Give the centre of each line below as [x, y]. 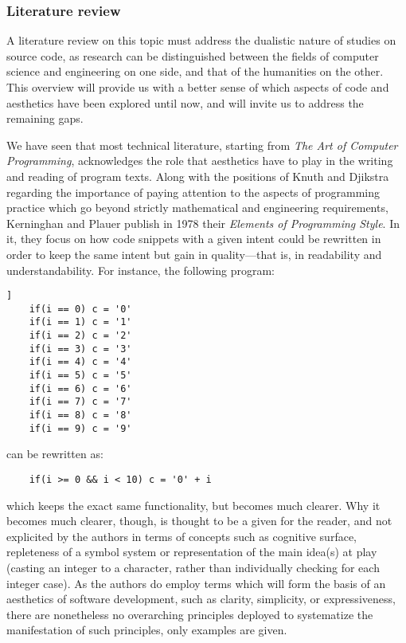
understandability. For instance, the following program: [141, 270]
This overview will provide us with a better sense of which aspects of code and [198, 87]
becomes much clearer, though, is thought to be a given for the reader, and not [199, 521]
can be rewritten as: [55, 454]
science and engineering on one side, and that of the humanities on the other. [195, 71]
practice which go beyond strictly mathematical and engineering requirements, [197, 208]
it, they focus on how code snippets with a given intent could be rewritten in [194, 239]
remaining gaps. [45, 118]
